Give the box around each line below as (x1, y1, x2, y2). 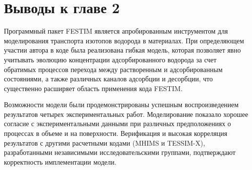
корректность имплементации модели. (4, 156, 116, 167)
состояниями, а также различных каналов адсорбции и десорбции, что (4, 74, 213, 84)
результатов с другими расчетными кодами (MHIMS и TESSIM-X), (4, 137, 205, 148)
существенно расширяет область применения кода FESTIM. (4, 83, 183, 93)
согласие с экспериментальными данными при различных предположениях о (4, 118, 231, 129)
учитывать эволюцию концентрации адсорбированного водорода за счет (4, 54, 217, 64)
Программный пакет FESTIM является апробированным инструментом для (4, 26, 228, 36)
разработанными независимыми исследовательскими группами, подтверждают (4, 147, 236, 157)
